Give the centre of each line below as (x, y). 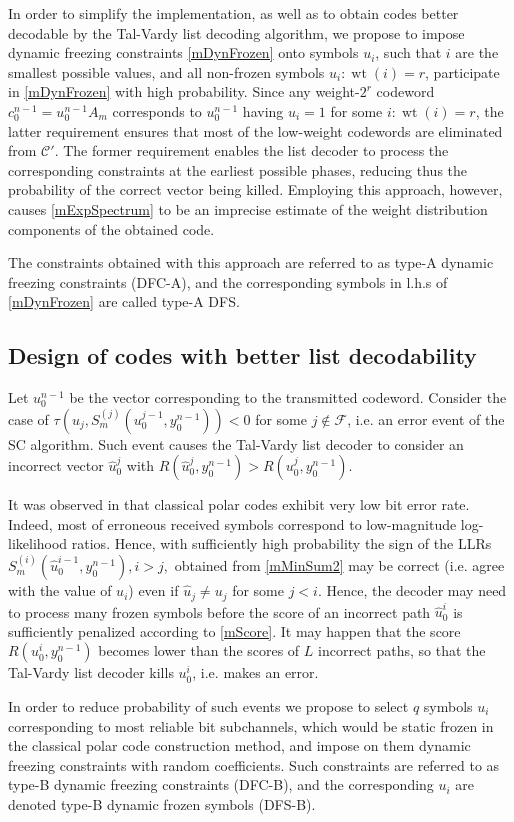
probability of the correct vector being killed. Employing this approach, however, (255, 189)
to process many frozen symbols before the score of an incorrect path (219, 611)
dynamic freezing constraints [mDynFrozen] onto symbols (183, 52)
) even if (153, 590)
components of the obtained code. (111, 228)
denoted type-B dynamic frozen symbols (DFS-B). (162, 804)
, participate (462, 71)
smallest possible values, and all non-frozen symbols (166, 71)
